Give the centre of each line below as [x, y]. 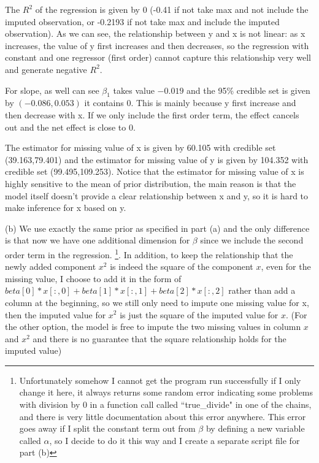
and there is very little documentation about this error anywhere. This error [163, 416]
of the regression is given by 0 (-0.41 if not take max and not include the [172, 9]
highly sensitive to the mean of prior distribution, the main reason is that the [151, 183]
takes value [134, 90]
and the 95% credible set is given [248, 90]
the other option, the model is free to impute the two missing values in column [153, 327]
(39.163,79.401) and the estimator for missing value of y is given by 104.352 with [157, 159]
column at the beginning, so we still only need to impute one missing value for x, [157, 302]
